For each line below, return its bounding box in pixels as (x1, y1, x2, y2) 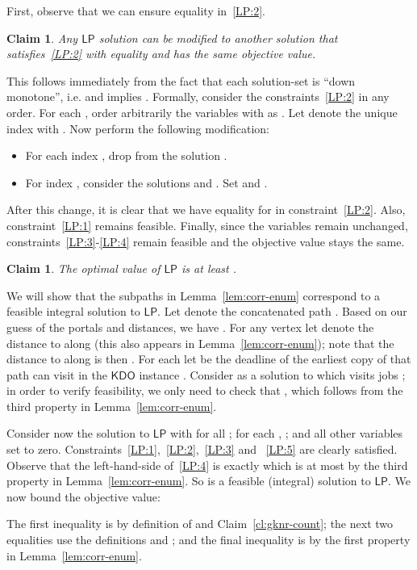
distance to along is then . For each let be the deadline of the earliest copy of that (6, 350, 411, 367)
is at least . (181, 260, 237, 277)
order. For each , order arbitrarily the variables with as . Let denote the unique (6, 103, 398, 120)
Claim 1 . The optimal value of (6, 260, 161, 277)
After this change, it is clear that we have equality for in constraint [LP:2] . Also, (6, 201, 406, 218)
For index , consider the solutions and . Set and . (25, 174, 268, 191)
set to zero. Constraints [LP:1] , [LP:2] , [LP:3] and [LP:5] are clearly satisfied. (6, 441, 398, 458)
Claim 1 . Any (6, 29, 78, 46)
